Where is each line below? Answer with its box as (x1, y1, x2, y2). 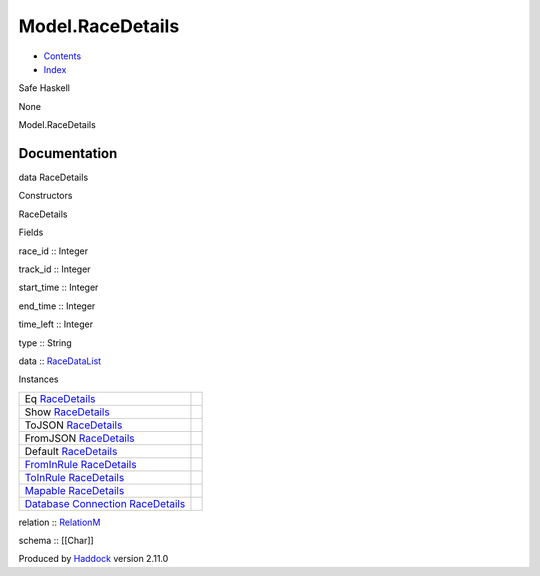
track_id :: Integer (18, 263, 91, 275)
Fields (18, 226, 44, 239)
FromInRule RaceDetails (24, 457, 137, 471)
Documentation (18, 145, 118, 162)
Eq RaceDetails (24, 391, 96, 405)
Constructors (18, 190, 73, 202)
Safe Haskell (18, 82, 70, 94)
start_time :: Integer (18, 281, 99, 294)
